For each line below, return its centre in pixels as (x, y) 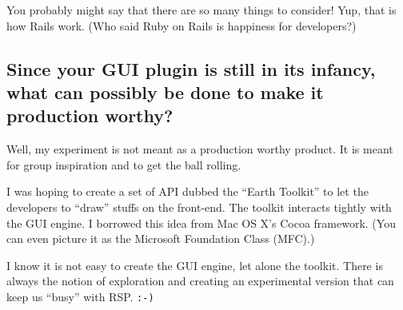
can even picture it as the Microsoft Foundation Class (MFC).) (161, 238)
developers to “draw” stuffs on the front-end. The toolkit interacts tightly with (199, 207)
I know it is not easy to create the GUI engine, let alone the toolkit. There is (195, 265)
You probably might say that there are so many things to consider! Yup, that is (201, 10)
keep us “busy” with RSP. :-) (80, 296)
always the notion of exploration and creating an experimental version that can (200, 281)
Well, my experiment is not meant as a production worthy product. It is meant (200, 149)
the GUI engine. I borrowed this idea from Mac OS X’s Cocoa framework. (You (201, 223)
